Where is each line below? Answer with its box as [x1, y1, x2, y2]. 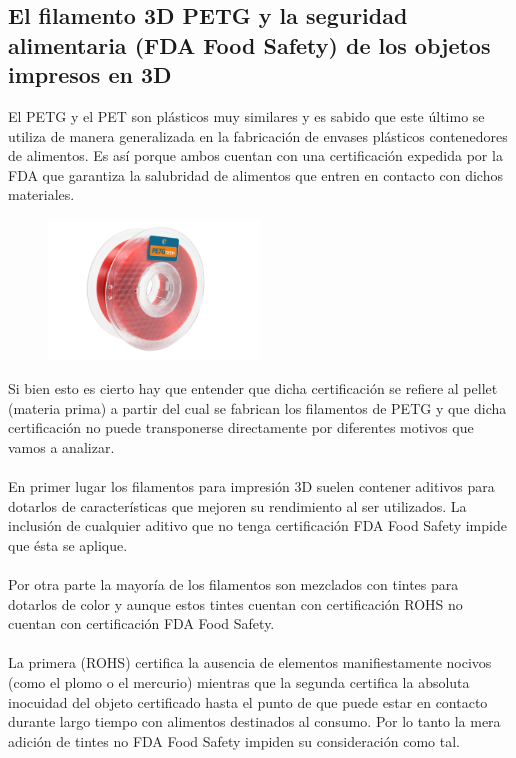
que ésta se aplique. [8, 534, 128, 555]
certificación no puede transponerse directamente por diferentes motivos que [8, 417, 474, 438]
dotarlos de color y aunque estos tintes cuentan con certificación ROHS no [8, 593, 463, 614]
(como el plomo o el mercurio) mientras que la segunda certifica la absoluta [8, 671, 470, 692]
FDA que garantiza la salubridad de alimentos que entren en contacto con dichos [8, 164, 503, 185]
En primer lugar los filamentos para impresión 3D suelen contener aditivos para [8, 475, 495, 496]
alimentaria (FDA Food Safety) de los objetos [8, 29, 491, 60]
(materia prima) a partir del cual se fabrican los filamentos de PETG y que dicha [8, 397, 507, 418]
